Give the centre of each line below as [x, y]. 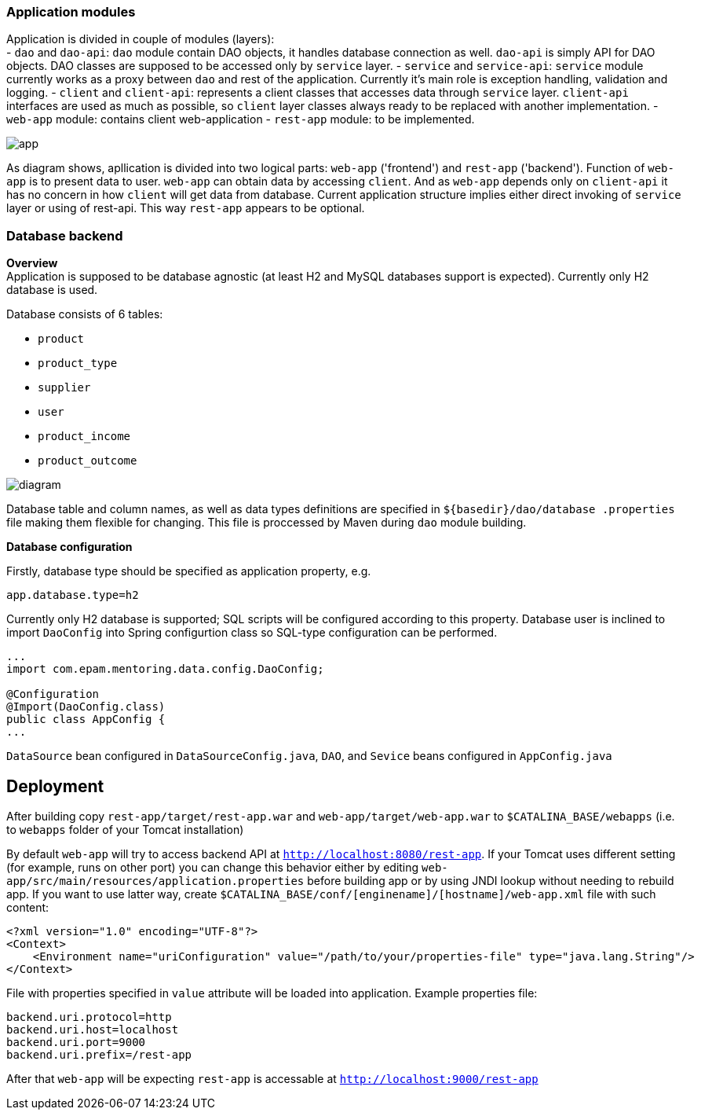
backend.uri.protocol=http [89, 1017]
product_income [84, 437]
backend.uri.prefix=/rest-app [99, 1054]
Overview [32, 263]
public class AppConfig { [86, 720]
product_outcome [88, 461]
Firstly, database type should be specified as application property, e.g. [189, 571]
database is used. [52, 290]
